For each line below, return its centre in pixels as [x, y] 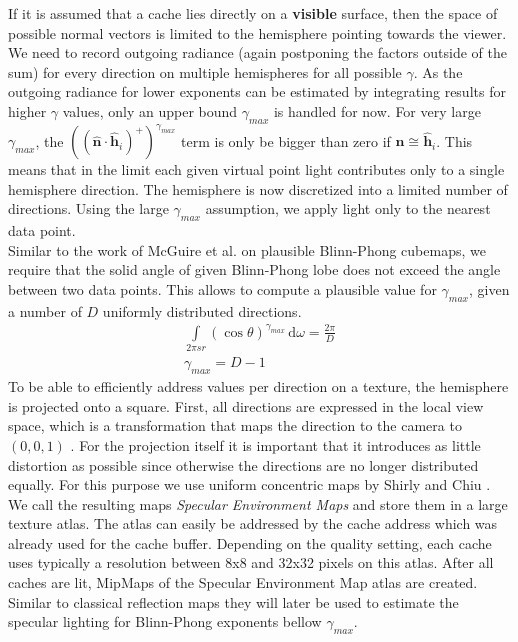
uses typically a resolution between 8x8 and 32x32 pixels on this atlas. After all [251, 562]
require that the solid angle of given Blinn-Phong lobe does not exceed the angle [254, 269]
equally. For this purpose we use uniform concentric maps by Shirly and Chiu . [249, 484]
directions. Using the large [88, 208]
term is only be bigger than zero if [286, 140]
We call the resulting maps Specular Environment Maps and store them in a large [258, 503]
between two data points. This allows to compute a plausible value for [222, 289]
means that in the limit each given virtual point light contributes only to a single [256, 169]
